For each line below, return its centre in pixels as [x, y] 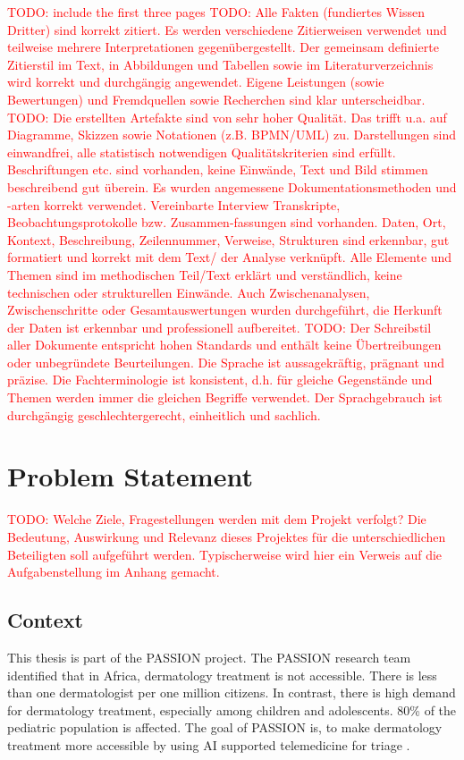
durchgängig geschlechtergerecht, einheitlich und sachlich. [164, 414]
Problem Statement [130, 476]
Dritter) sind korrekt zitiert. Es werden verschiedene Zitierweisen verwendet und [227, 29]
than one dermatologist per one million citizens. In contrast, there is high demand [232, 692]
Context [45, 620]
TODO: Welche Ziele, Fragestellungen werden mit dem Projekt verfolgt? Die [217, 519]
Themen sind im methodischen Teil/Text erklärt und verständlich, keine [205, 274]
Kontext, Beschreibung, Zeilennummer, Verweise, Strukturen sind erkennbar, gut [228, 239]
